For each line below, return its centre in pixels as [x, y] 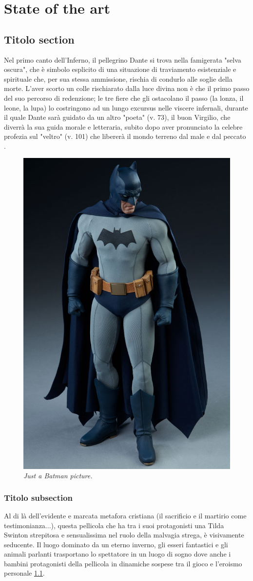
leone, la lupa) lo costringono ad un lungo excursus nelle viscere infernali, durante [126, 107]
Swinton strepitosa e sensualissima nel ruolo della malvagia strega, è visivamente [124, 535]
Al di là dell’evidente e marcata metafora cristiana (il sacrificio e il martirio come [125, 515]
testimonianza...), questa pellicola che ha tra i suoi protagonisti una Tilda [114, 525]
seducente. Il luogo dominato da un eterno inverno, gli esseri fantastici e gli [116, 544]
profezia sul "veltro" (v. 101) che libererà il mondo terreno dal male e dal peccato [125, 136]
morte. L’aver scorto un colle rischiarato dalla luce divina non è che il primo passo [127, 88]
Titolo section [39, 39]
